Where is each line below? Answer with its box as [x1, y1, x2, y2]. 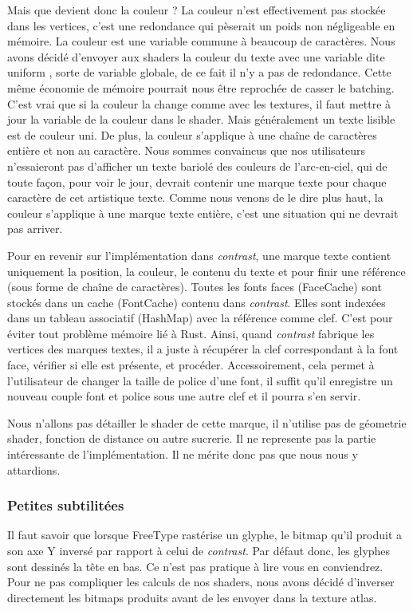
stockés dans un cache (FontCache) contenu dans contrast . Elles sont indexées [7, 294, 386, 310]
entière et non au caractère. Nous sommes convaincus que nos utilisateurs [7, 142, 366, 159]
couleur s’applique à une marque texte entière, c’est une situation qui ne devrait [7, 204, 399, 221]
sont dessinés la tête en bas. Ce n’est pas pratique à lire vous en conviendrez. [7, 558, 383, 574]
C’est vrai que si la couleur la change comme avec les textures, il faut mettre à [7, 95, 391, 112]
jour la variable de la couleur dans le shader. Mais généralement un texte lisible [7, 111, 395, 128]
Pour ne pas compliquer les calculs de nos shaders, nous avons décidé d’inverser [7, 574, 395, 590]
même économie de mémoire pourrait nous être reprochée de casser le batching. [7, 79, 395, 96]
